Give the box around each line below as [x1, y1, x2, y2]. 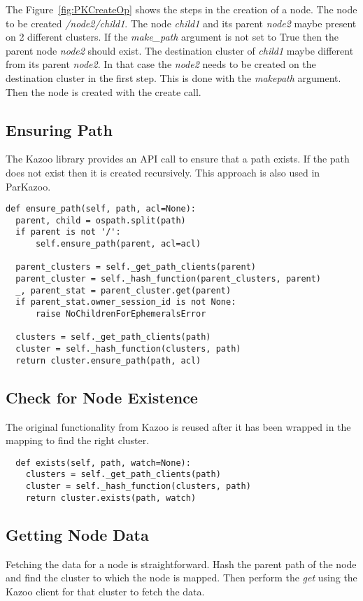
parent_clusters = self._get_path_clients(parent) [15, 262, 256, 272]
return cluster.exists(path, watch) [25, 492, 197, 503]
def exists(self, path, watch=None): [15, 457, 191, 468]
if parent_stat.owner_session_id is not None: [15, 297, 236, 308]
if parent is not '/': [15, 227, 121, 237]
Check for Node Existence [6, 386, 198, 408]
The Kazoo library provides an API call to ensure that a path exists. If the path [6, 151, 350, 166]
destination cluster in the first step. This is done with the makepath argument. [6, 70, 341, 85]
